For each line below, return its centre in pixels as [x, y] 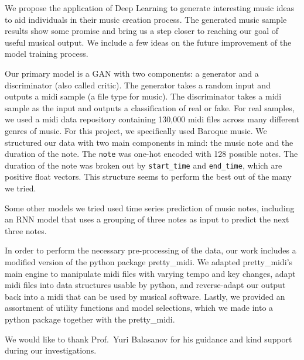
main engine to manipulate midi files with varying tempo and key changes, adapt [150, 273]
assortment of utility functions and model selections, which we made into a [139, 308]
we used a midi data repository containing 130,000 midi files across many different [152, 119]
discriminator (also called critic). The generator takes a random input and [138, 85]
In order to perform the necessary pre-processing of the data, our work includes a [151, 250]
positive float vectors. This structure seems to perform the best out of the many [148, 176]
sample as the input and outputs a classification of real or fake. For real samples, [150, 107]
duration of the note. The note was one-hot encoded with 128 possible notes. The [151, 154]
